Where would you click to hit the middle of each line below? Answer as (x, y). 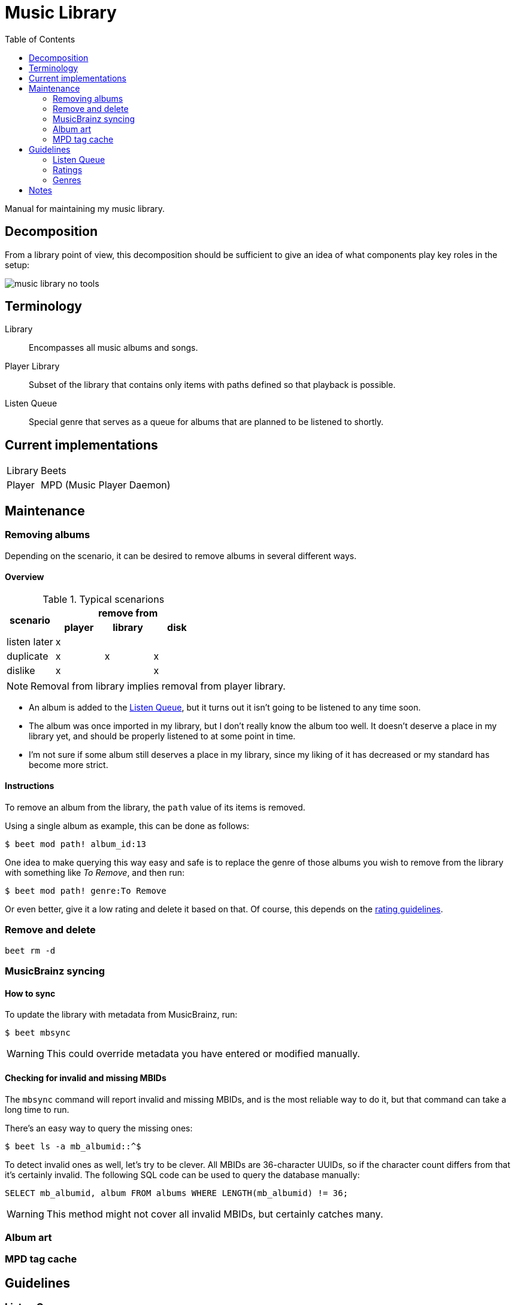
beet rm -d (30, 950)
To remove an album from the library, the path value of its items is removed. (155, 807)
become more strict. (69, 764)
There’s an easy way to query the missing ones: (99, 1128)
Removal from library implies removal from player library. (158, 686)
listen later (30, 641)
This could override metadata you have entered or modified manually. (203, 1054)
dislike (21, 670)
